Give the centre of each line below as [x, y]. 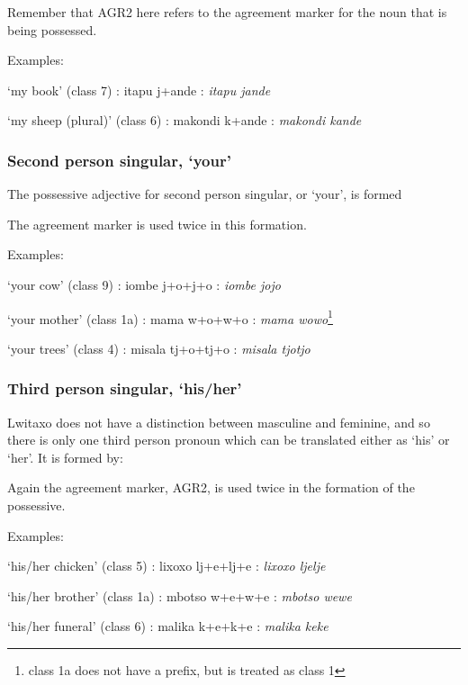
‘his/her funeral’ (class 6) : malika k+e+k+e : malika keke [168, 626]
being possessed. [52, 29]
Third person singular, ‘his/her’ [125, 388]
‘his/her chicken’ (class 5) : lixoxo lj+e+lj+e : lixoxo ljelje [166, 566]
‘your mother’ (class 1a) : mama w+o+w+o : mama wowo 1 [170, 317]
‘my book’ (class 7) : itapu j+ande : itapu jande [139, 90]
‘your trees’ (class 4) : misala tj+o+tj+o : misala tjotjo [159, 348]
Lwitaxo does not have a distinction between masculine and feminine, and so [219, 422]
